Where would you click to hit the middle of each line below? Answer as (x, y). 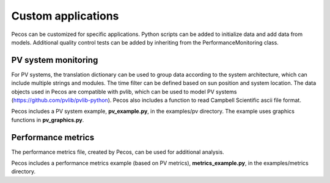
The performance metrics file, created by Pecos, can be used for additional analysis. (118, 152)
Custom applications (65, 16)
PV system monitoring (55, 60)
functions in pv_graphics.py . (48, 120)
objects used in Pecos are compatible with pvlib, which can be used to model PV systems (124, 91)
